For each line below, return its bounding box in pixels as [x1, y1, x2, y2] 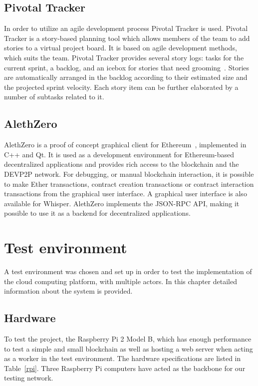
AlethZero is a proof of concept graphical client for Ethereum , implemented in [4, 139, 247, 150]
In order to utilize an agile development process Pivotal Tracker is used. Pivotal [4, 23, 248, 33]
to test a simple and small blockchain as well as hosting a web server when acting [4, 343, 253, 354]
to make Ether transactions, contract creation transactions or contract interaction [4, 178, 254, 189]
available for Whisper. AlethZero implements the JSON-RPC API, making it [4, 198, 240, 208]
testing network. [4, 373, 53, 383]
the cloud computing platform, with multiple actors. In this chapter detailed [4, 276, 237, 286]
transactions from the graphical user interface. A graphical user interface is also [4, 188, 247, 199]
